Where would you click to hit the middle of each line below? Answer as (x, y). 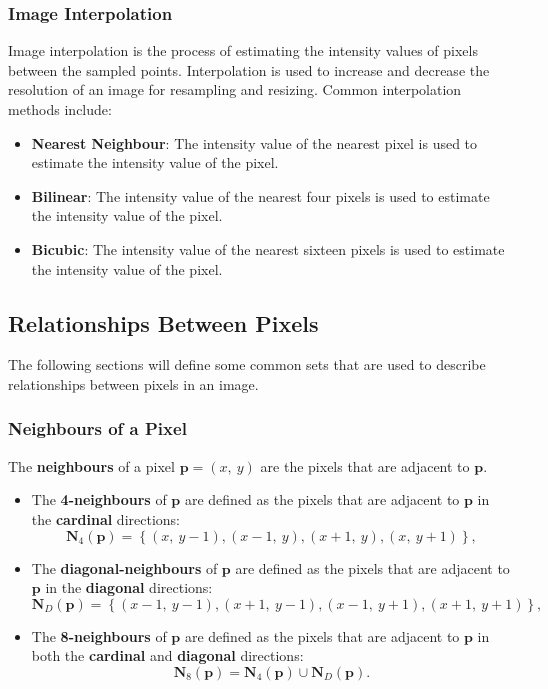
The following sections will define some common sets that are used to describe (247, 364)
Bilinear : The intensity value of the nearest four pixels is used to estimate (260, 195)
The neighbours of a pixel (91, 465)
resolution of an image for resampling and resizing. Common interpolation (235, 89)
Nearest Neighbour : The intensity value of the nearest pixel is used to (254, 142)
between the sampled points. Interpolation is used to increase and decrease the (249, 69)
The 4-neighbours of (99, 499)
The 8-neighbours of (99, 635)
